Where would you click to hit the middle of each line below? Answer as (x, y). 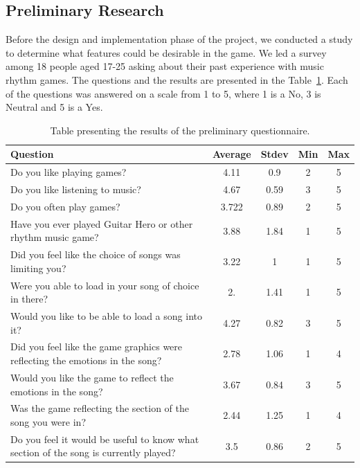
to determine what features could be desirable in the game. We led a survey (166, 52)
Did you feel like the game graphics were (97, 346)
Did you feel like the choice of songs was (96, 254)
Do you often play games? (65, 206)
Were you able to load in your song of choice (105, 285)
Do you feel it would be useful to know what (105, 439)
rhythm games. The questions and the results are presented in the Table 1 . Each (177, 79)
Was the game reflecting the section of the (100, 408)
